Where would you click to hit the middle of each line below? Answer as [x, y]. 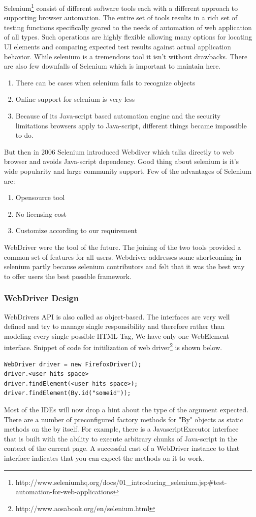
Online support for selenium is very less [75, 99]
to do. [24, 135]
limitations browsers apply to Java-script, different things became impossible [131, 125]
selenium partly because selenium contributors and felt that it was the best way [124, 266]
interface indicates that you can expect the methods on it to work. [104, 457]
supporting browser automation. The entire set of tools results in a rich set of [121, 18]
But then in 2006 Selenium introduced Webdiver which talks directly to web [119, 151]
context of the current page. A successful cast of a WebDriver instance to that [122, 448]
